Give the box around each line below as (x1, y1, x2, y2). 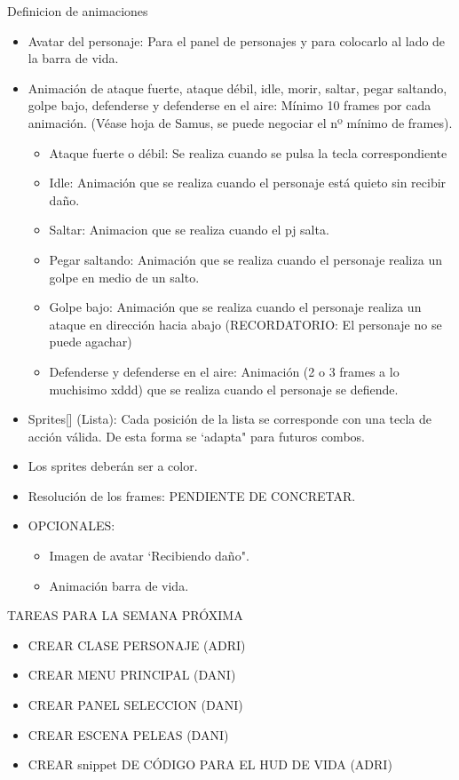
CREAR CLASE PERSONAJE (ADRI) (28, 635, 246, 654)
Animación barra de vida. (49, 576, 189, 594)
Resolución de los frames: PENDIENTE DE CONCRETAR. (28, 486, 356, 505)
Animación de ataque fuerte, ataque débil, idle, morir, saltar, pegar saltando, (28, 78, 447, 97)
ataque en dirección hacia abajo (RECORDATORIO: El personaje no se (49, 314, 442, 333)
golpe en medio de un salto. (49, 267, 200, 286)
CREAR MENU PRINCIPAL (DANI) (28, 665, 236, 684)
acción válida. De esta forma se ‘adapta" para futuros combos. (28, 426, 365, 445)
